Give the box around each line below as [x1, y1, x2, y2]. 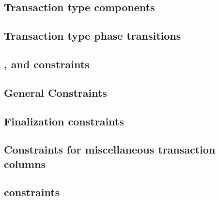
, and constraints [4, 56, 90, 71]
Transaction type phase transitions [4, 28, 181, 43]
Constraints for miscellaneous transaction [4, 142, 216, 157]
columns [4, 156, 46, 171]
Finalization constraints [4, 113, 124, 128]
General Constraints [4, 85, 107, 100]
